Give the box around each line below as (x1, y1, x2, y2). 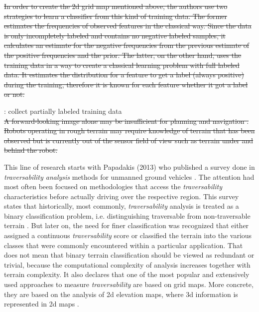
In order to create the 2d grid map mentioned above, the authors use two (4, 1, 228, 11)
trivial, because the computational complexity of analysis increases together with (4, 259, 251, 270)
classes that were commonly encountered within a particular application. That (4, 240, 243, 250)
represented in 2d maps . (4, 299, 79, 309)
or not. (4, 89, 25, 99)
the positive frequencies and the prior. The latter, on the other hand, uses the (4, 49, 242, 60)
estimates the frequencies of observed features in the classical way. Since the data (4, 20, 252, 31)
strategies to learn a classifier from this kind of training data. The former (4, 10, 227, 21)
